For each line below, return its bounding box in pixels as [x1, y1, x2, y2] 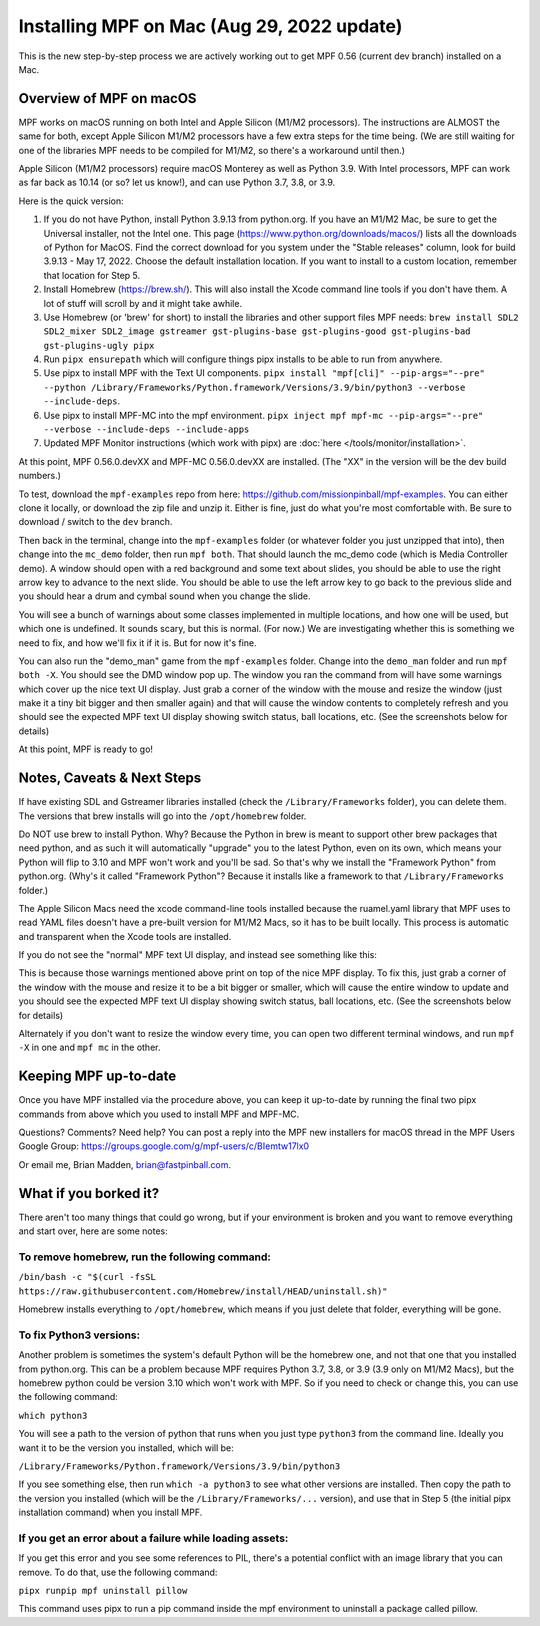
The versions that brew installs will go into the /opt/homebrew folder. [18, 810, 307, 822]
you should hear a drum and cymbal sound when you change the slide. [18, 590, 311, 602]
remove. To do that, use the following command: [18, 1566, 218, 1578]
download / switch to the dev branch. [18, 516, 173, 528]
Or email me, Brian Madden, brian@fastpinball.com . [18, 1158, 232, 1170]
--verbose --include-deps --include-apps [43, 424, 250, 435]
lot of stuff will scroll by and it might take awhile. [43, 297, 243, 309]
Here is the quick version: [18, 195, 124, 207]
